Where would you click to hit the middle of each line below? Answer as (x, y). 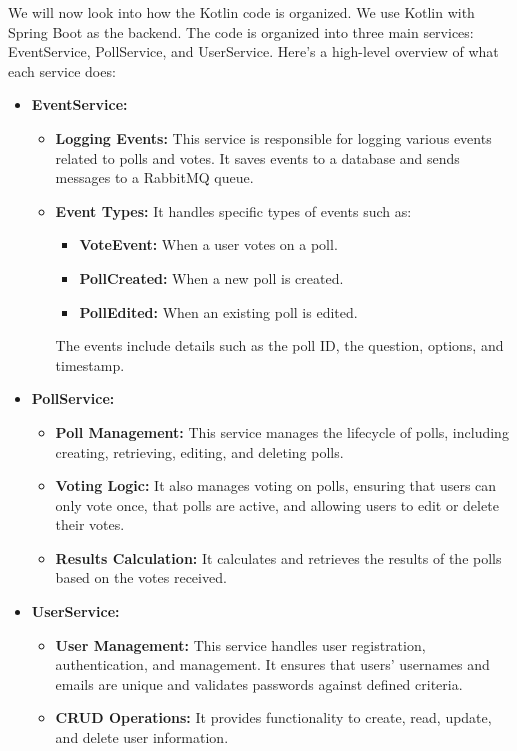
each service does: (62, 70)
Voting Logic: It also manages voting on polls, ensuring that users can (276, 485)
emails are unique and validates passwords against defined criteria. (259, 683)
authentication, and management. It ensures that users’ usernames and (272, 664)
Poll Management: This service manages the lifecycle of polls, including (282, 431)
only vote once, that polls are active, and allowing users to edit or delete (277, 504)
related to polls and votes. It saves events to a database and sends (257, 157)
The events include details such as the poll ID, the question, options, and (279, 345)
